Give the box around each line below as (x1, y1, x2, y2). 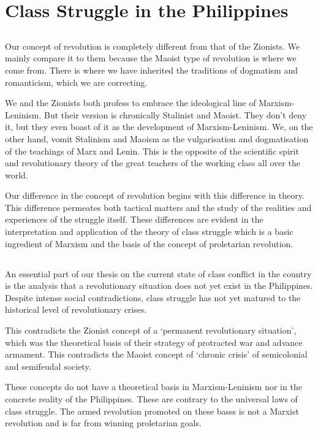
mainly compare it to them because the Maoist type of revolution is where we (5, 52, 297, 64)
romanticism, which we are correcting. (5, 75, 148, 88)
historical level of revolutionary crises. (5, 303, 147, 316)
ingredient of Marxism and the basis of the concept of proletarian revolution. (5, 237, 293, 250)
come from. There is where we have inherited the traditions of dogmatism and (5, 63, 298, 76)
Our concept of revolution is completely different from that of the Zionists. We (5, 39, 300, 52)
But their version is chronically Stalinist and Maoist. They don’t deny (44, 108, 307, 121)
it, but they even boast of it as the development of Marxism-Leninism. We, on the (5, 120, 313, 133)
